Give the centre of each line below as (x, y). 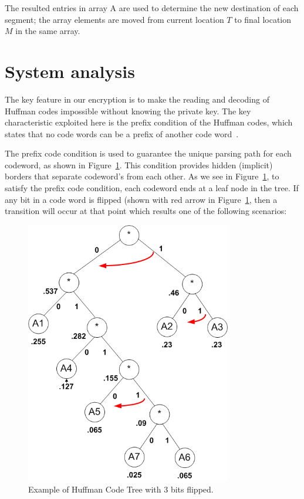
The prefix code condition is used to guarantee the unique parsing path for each (148, 153)
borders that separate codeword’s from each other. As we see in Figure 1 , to (142, 176)
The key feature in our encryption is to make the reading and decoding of (137, 99)
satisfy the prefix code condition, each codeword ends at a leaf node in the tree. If (152, 188)
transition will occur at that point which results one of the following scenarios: (146, 211)
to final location (263, 19)
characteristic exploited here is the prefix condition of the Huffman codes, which (149, 122)
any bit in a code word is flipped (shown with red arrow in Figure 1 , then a (141, 199)
